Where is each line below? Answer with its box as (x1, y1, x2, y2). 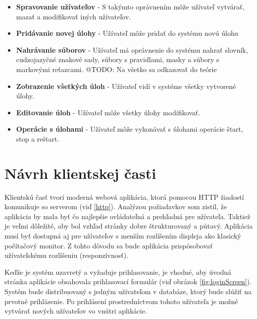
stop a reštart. (16, 133, 59, 144)
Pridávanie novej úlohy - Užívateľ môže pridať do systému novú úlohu (16, 28, 239, 38)
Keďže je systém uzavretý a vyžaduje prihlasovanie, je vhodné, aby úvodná (4, 266, 232, 277)
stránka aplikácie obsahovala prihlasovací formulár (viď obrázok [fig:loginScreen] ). (4, 276, 252, 287)
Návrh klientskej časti (4, 162, 156, 183)
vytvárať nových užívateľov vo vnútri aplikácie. (4, 306, 147, 316)
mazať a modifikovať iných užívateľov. (16, 11, 131, 21)
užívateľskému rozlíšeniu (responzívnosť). (4, 250, 129, 260)
